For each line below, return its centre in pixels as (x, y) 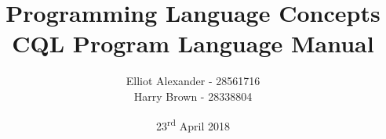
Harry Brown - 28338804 (193, 96)
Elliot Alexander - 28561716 (193, 81)
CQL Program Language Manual (193, 43)
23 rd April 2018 (193, 124)
